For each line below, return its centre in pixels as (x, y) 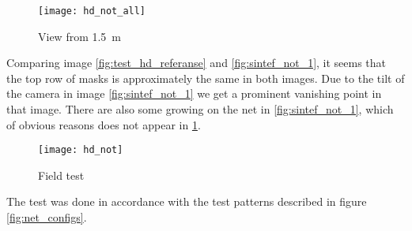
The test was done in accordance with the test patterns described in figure (187, 201)
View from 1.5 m (80, 36)
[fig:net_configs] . (47, 217)
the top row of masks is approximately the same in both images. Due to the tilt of (206, 78)
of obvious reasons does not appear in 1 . (104, 124)
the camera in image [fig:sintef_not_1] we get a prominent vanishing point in (194, 93)
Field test (61, 175)
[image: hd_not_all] (92, 11)
